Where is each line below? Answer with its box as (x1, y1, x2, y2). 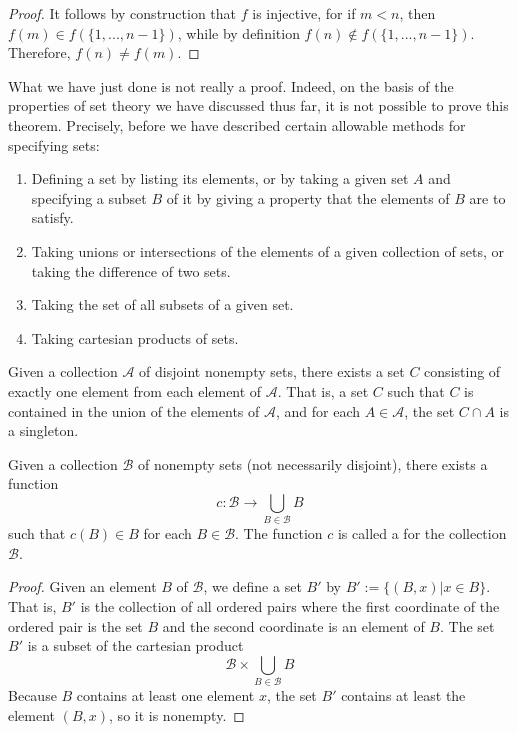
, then (399, 3, 436, 23)
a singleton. (8, 420, 79, 441)
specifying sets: (8, 134, 100, 155)
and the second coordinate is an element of (162, 615, 425, 636)
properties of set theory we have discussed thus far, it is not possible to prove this (8, 95, 509, 116)
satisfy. (31, 207, 74, 228)
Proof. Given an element (8, 576, 157, 597)
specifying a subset (31, 187, 147, 208)
